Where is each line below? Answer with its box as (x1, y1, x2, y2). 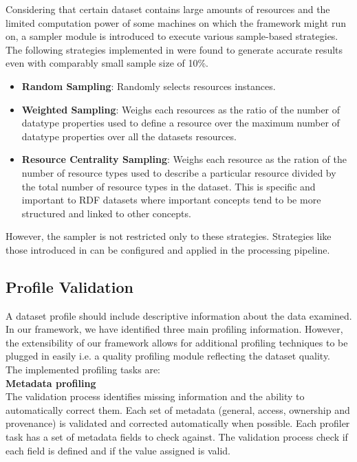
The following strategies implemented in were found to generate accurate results (6, 42, 343, 56)
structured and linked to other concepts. (21, 206, 191, 220)
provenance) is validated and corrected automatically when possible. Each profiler (6, 416, 350, 430)
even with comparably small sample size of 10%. (6, 56, 209, 70)
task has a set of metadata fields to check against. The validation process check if (6, 430, 348, 444)
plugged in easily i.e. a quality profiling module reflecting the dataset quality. (6, 349, 331, 363)
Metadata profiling (6, 375, 96, 390)
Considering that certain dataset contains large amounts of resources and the (6, 2, 330, 16)
